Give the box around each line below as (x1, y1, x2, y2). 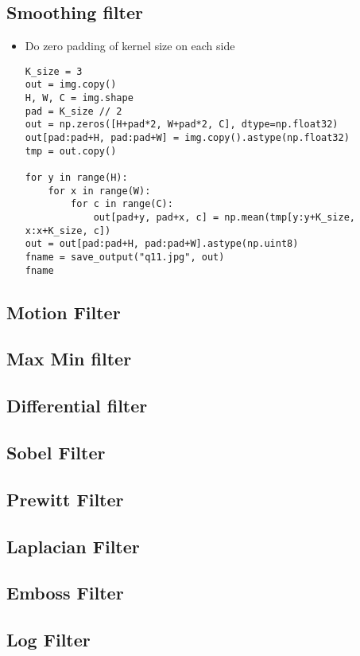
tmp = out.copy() (25, 145, 117, 157)
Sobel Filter (6, 440, 106, 465)
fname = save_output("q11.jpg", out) (25, 251, 225, 263)
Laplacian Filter (6, 533, 140, 558)
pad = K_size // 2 (25, 105, 122, 117)
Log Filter (6, 627, 91, 652)
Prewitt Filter (6, 486, 124, 511)
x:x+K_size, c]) (25, 225, 111, 236)
